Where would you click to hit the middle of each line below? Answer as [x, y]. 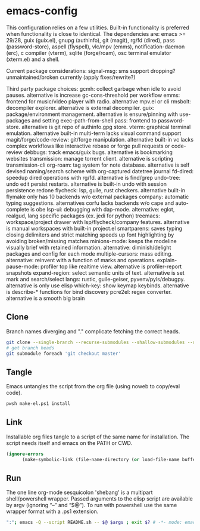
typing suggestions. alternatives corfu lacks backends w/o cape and [90, 203]
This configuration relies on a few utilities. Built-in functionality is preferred [98, 27]
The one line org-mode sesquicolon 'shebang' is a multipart [79, 492]
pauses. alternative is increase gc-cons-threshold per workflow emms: [93, 95]
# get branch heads [30, 348]
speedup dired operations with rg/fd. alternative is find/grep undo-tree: [93, 177]
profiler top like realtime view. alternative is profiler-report [111, 266]
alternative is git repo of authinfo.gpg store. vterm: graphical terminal [106, 127]
